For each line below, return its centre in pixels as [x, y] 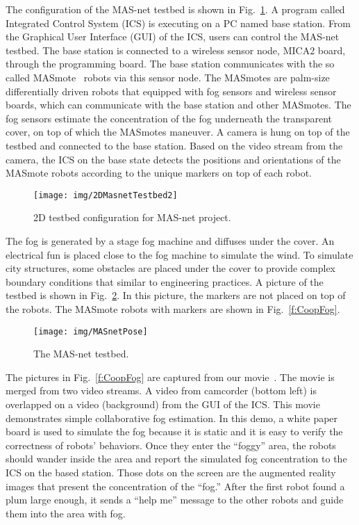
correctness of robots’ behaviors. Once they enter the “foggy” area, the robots [171, 445]
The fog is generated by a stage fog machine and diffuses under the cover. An [170, 240]
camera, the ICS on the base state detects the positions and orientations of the [173, 159]
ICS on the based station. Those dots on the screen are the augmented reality [171, 472]
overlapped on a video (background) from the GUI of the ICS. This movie [163, 404]
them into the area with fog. [66, 513]
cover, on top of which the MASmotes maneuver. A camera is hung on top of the [178, 132]
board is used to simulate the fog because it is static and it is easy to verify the [174, 431]
